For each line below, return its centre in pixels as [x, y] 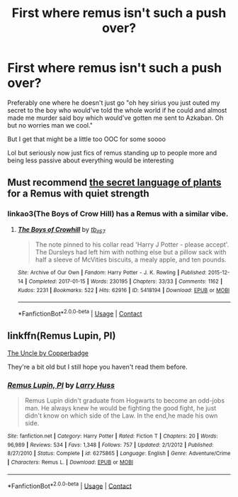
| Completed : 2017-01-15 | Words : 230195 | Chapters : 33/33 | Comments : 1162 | [124, 281]
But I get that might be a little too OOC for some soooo [87, 139]
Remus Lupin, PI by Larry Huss [61, 385]
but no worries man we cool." [50, 125]
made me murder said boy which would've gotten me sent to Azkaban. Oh [115, 118]
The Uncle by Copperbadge [48, 353]
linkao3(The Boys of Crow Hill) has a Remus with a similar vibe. [118, 214]
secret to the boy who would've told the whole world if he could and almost [117, 110]
